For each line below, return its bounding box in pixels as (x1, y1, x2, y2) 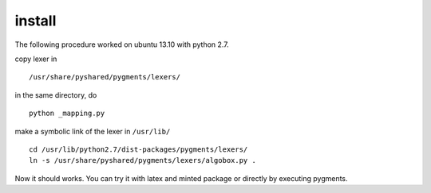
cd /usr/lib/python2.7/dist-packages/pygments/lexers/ (29, 145, 248, 154)
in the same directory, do (14, 90, 97, 99)
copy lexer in (14, 54, 57, 64)
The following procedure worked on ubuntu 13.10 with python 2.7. (14, 40, 229, 49)
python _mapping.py (29, 109, 105, 118)
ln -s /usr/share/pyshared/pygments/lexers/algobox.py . (29, 156, 257, 165)
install (14, 12, 57, 29)
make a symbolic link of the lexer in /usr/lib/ (14, 126, 171, 136)
